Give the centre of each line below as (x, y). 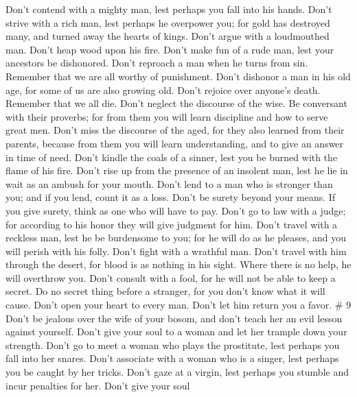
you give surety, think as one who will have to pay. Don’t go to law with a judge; (176, 210)
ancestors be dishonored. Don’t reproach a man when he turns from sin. (157, 63)
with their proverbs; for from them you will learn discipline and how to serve (167, 116)
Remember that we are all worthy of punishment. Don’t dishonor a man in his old (178, 76)
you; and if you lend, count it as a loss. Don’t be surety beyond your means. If (171, 197)
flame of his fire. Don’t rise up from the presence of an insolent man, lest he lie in (177, 170)
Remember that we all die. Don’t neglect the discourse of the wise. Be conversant (176, 103)
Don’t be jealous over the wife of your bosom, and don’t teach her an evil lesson (174, 318)
